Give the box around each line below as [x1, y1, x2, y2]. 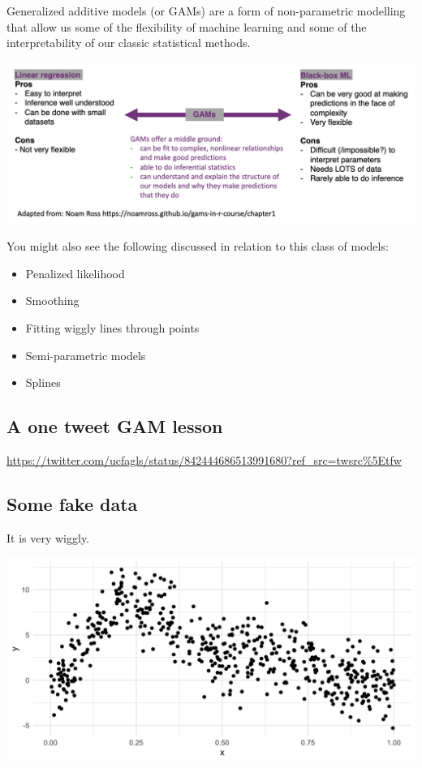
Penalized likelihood [25, 264, 125, 281]
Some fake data [6, 491, 138, 516]
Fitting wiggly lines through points [25, 320, 200, 336]
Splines [25, 374, 61, 391]
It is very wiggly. [6, 529, 90, 546]
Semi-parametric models [25, 346, 146, 363]
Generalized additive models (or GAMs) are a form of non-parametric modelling [6, 2, 406, 19]
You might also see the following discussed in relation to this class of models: [6, 238, 389, 255]
